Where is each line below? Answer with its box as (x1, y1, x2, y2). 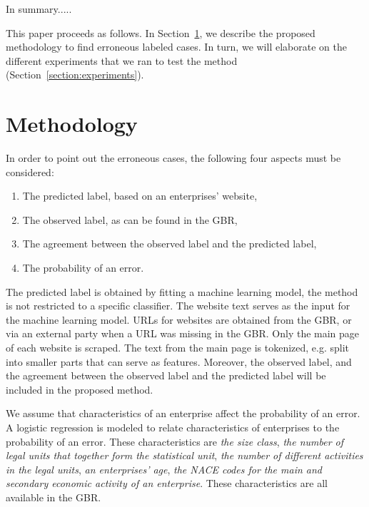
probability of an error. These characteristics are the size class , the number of (6, 434, 344, 449)
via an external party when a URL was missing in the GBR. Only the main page (6, 326, 360, 341)
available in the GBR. (6, 489, 101, 504)
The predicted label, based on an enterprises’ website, (22, 188, 258, 203)
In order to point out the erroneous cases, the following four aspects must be (6, 150, 341, 165)
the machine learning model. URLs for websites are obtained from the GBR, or (6, 312, 352, 327)
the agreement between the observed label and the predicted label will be (6, 368, 326, 383)
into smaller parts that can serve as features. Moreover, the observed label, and (6, 354, 352, 369)
